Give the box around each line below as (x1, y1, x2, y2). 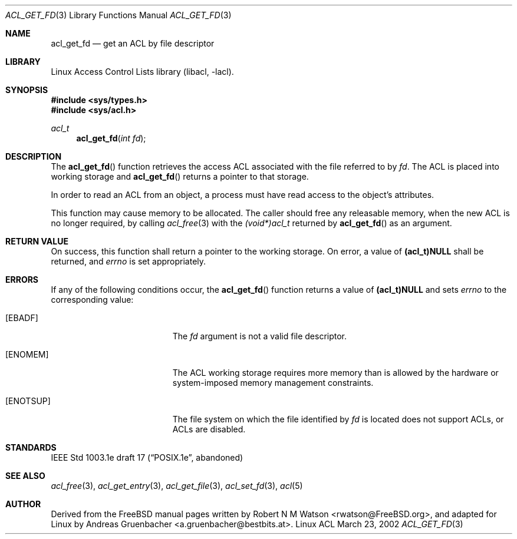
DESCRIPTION (5, 151, 62, 161)
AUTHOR (5, 499, 41, 509)
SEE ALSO (5, 471, 45, 481)
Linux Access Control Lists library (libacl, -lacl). (51, 67, 234, 77)
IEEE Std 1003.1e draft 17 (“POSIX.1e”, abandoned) (51, 452, 243, 462)
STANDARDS (5, 442, 57, 452)
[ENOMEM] (5, 349, 49, 359)
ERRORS (5, 275, 39, 285)
